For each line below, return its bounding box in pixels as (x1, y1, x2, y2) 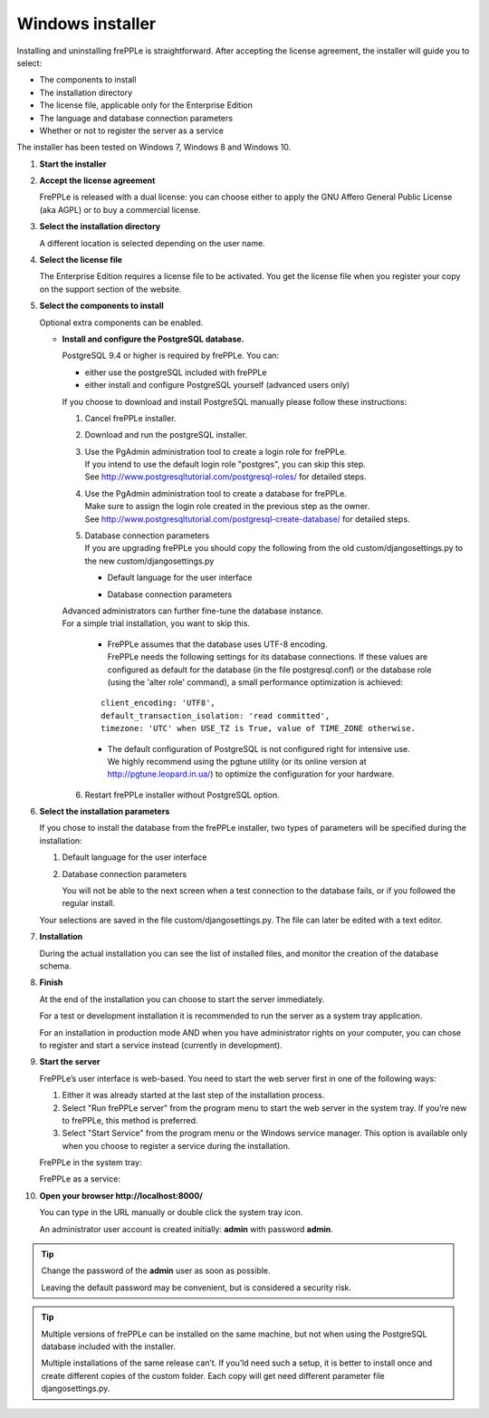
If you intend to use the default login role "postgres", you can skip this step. (84, 458, 366, 470)
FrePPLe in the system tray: (39, 1157, 142, 1168)
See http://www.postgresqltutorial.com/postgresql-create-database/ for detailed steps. (84, 513, 411, 525)
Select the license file (39, 255, 122, 265)
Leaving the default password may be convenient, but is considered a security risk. (41, 1282, 352, 1293)
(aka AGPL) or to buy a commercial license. (39, 204, 201, 215)
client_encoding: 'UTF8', (101, 698, 216, 709)
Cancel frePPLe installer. (84, 412, 177, 423)
